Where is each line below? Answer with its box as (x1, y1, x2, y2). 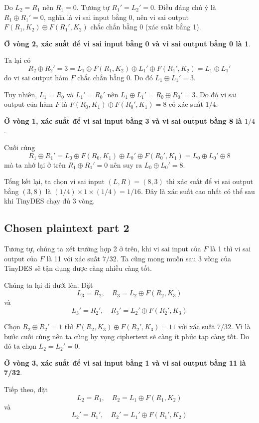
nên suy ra (110, 159, 142, 170)
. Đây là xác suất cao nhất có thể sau (140, 186, 255, 196)
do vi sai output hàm (4, 72, 68, 82)
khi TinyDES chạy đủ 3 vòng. (4, 196, 95, 206)
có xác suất (168, 99, 203, 109)
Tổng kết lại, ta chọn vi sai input (4, 176, 105, 187)
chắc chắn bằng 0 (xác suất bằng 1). (90, 21, 201, 32)
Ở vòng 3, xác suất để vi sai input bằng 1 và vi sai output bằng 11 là (4, 357, 246, 368)
